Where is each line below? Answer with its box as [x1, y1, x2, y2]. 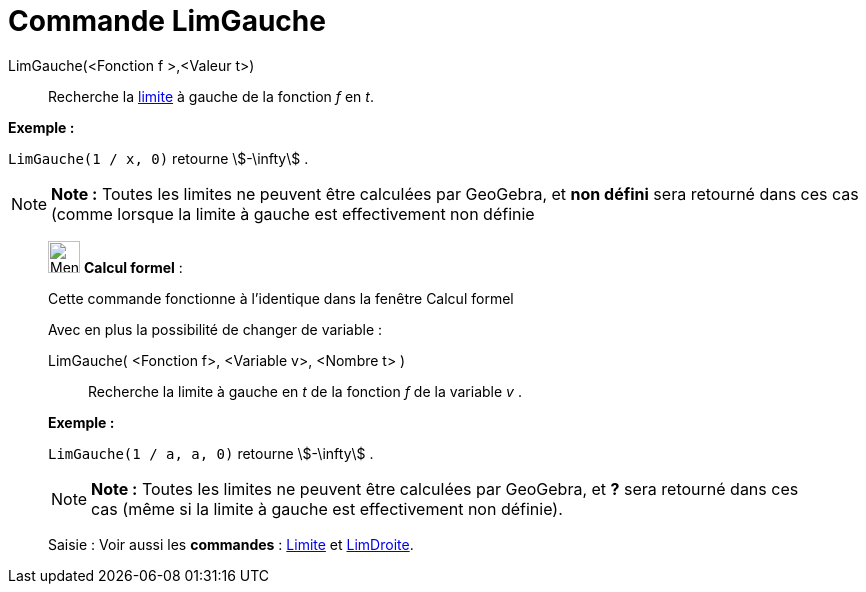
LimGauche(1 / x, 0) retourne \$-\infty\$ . [8, 149, 309, 167]
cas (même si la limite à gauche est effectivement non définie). [91, 498, 563, 519]
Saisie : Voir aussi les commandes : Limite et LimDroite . [48, 535, 414, 553]
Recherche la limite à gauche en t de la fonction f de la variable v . [88, 382, 522, 400]
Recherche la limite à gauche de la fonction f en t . [48, 87, 374, 105]
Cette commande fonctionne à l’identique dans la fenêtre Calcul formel [48, 289, 514, 307]
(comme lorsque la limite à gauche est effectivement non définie [51, 203, 535, 224]
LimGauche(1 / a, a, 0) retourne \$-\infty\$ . [48, 444, 374, 462]
